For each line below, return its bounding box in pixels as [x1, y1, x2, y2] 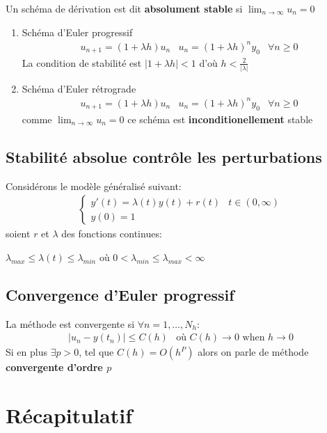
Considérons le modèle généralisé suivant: [6, 178, 182, 193]
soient [6, 226, 31, 241]
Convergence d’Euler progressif [6, 283, 234, 305]
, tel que [79, 345, 114, 359]
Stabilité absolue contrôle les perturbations [6, 145, 322, 167]
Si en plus [6, 345, 47, 359]
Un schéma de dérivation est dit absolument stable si [6, 1, 243, 15]
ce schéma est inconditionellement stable [127, 111, 313, 126]
